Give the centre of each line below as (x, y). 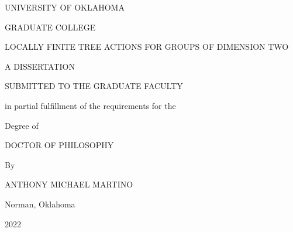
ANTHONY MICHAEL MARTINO (69, 184)
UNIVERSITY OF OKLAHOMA (65, 7)
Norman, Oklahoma (40, 204)
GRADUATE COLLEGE (50, 27)
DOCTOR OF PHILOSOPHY (59, 145)
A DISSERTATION (40, 66)
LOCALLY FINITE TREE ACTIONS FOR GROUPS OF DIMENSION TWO (147, 47)
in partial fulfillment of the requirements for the (90, 105)
